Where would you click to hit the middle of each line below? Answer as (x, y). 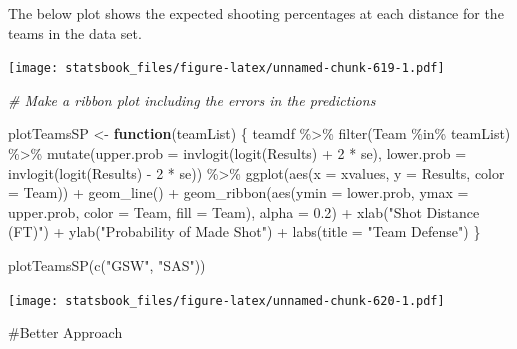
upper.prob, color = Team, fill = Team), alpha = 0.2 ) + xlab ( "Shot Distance (244, 211)
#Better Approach (65, 332)
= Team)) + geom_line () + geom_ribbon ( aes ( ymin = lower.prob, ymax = (238, 192)
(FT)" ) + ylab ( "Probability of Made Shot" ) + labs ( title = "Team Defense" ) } (244, 231)
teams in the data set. (75, 32)
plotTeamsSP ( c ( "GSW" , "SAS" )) (107, 265)
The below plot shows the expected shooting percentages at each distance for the (256, 13)
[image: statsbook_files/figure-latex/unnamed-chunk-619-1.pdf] (226, 68)
